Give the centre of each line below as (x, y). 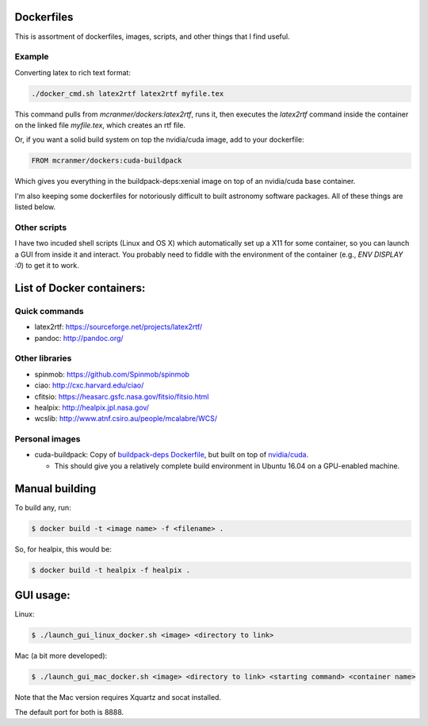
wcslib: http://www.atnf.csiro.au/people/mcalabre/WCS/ (126, 418)
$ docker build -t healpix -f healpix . (111, 570)
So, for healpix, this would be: (63, 549)
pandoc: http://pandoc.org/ (79, 338)
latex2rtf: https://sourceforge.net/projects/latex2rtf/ (118, 327)
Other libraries (43, 358)
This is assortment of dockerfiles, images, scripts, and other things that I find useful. (152, 36)
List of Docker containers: (80, 288)
